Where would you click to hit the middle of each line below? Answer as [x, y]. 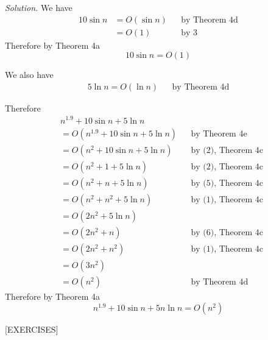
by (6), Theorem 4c [227, 232]
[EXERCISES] [32, 329]
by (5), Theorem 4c [227, 183]
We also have [29, 75]
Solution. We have [39, 7]
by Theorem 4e [219, 134]
